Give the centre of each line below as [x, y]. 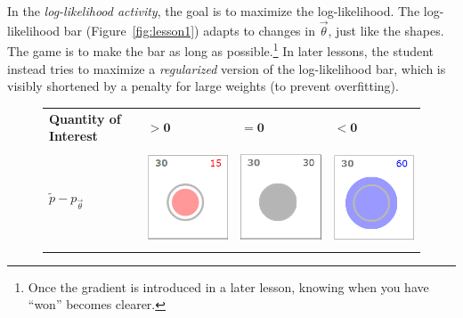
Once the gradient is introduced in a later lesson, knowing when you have [228, 286]
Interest [73, 136]
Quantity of [85, 118]
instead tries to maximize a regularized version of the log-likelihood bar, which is [227, 68]
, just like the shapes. [386, 30]
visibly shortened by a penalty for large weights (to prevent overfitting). [203, 86]
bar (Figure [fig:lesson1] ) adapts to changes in [189, 30]
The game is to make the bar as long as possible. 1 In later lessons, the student [221, 50]
